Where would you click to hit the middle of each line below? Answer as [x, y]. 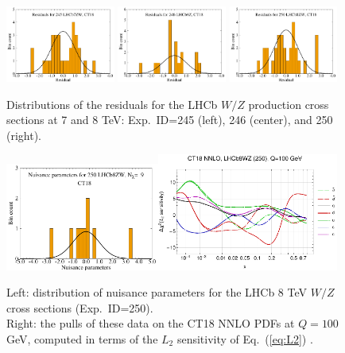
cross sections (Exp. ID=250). [80, 307]
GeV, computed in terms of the [82, 338]
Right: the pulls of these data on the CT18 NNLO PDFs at [151, 323]
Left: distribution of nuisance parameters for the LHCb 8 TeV [157, 292]
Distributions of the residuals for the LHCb [112, 104]
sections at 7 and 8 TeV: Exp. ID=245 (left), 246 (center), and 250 [170, 120]
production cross [289, 104]
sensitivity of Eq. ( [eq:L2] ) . [245, 338]
